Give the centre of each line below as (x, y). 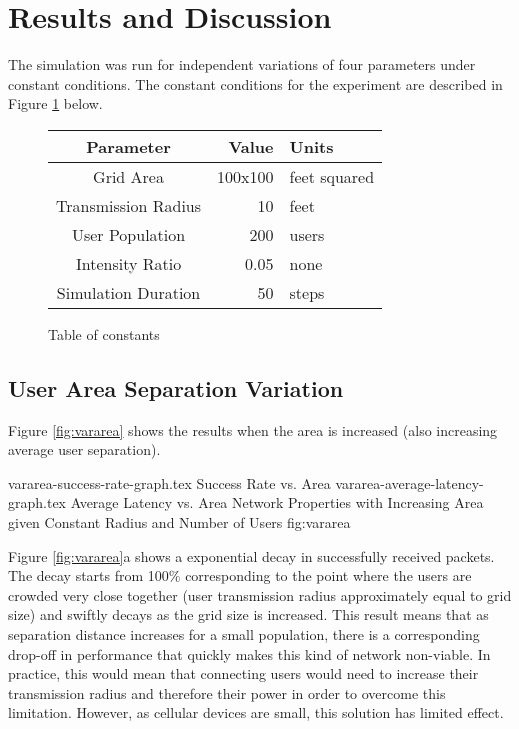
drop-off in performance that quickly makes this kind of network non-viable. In (249, 653)
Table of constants (104, 333)
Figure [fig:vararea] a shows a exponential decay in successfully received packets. (251, 555)
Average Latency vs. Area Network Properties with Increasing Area (277, 502)
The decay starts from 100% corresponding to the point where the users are (240, 575)
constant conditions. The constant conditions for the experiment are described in (255, 83)
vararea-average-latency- (409, 482)
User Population (128, 234)
